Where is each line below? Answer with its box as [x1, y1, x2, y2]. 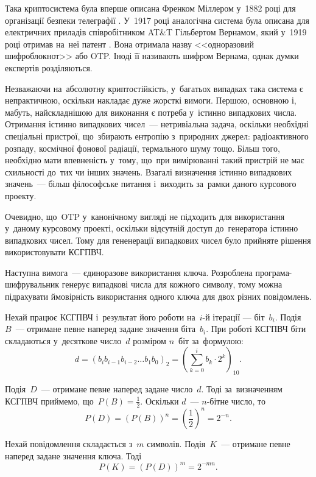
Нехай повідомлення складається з [5, 437, 133, 450]
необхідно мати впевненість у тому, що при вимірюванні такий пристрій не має [5, 154, 304, 166]
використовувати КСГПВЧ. [5, 246, 104, 258]
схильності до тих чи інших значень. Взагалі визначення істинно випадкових [5, 165, 292, 178]
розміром [133, 334, 166, 347]
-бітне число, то [206, 394, 266, 407]
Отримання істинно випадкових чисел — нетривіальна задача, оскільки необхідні [5, 118, 309, 130]
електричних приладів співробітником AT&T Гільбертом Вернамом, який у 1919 [5, 26, 307, 38]
